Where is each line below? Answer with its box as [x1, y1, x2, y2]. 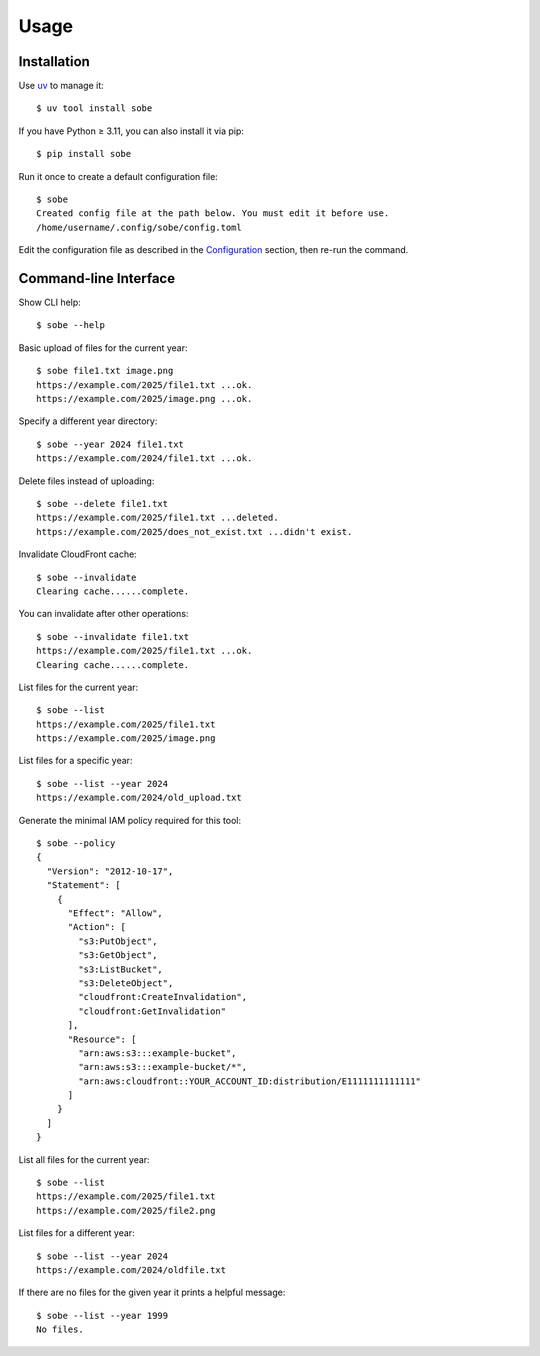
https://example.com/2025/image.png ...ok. [36, 393, 253, 405]
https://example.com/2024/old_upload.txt [36, 792, 242, 804]
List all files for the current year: [18, 1153, 150, 1165]
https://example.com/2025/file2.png [36, 1205, 216, 1216]
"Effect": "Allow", [67, 907, 164, 919]
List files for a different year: [18, 1227, 135, 1239]
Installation [18, 53, 90, 70]
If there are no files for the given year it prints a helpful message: [18, 1286, 286, 1299]
